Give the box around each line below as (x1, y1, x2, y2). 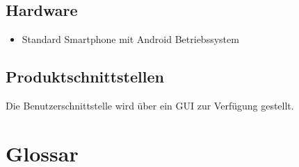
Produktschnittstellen (6, 66, 164, 87)
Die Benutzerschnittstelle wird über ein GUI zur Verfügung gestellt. (6, 98, 294, 112)
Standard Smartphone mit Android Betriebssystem (22, 32, 239, 46)
